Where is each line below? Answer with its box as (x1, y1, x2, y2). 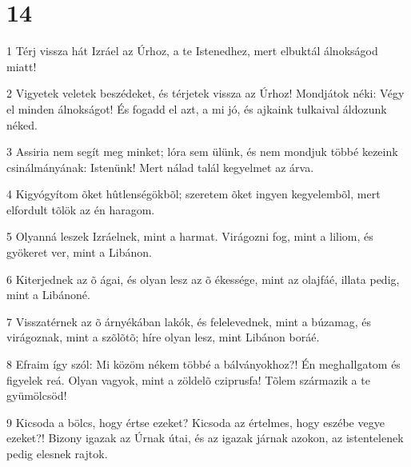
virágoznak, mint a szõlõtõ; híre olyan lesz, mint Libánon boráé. (6, 329, 320, 345)
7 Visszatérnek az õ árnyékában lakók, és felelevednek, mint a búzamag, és (6, 313, 372, 329)
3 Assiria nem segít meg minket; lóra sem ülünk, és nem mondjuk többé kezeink (6, 143, 398, 160)
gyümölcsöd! (6, 387, 67, 404)
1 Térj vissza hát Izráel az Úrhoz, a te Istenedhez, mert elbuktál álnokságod (6, 42, 378, 59)
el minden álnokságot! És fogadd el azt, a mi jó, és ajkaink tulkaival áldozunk (6, 100, 387, 117)
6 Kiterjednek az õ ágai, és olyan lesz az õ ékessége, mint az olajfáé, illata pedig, (6, 270, 400, 287)
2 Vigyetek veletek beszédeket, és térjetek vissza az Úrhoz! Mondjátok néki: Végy (6, 85, 405, 102)
